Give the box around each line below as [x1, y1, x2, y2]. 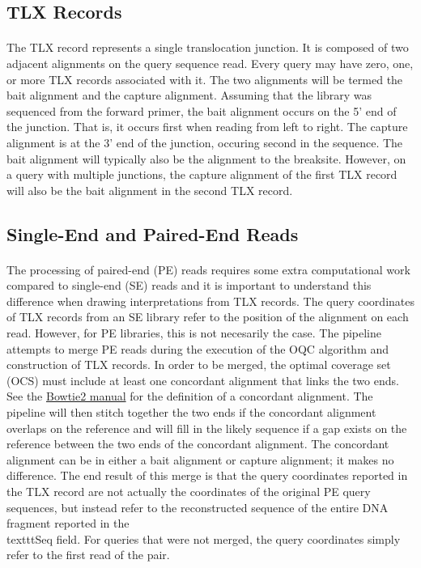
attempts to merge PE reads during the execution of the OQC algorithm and [6, 340, 389, 357]
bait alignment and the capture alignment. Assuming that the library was [6, 87, 372, 104]
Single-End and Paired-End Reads [6, 221, 299, 246]
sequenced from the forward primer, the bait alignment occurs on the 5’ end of [6, 102, 397, 119]
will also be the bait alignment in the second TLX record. [6, 181, 293, 198]
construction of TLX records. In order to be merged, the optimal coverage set [6, 356, 391, 373]
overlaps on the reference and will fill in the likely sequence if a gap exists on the [6, 419, 407, 436]
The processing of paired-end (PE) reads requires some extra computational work [6, 261, 410, 278]
